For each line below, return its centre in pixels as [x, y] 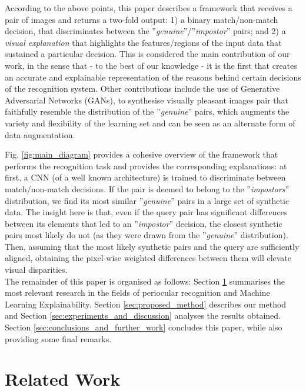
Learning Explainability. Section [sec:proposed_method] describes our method [146, 304]
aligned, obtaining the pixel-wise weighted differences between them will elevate [148, 258]
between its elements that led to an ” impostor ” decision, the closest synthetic [144, 223]
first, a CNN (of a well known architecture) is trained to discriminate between [145, 177]
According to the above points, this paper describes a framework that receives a [149, 8]
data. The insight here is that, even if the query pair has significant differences [146, 212]
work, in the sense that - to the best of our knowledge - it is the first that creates [151, 65]
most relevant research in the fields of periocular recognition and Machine [137, 293]
